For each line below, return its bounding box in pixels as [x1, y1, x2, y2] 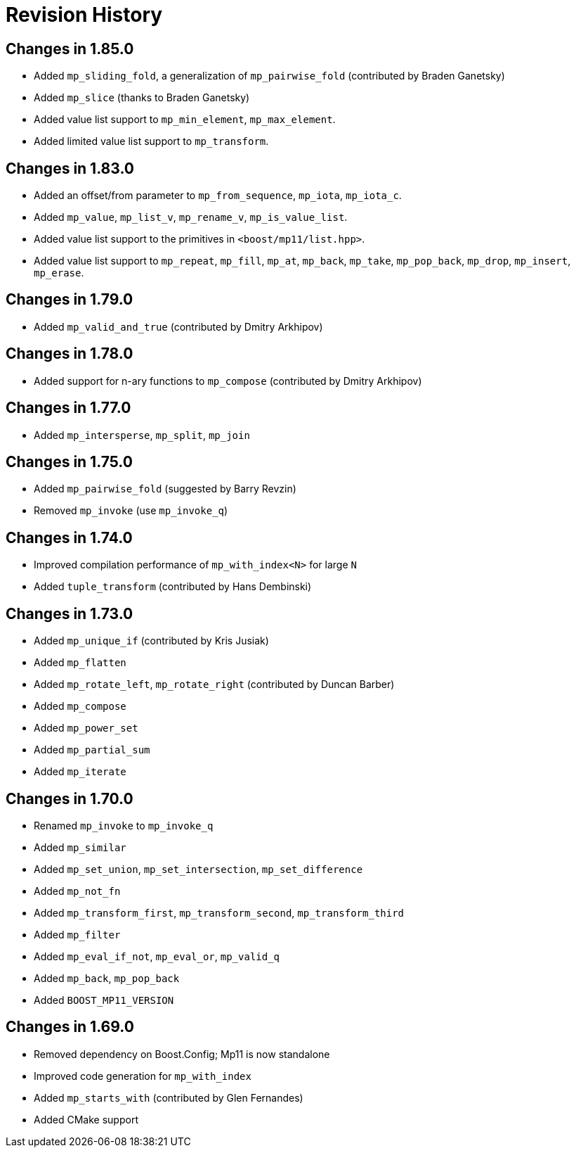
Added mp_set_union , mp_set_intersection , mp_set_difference [34, 862, 363, 875]
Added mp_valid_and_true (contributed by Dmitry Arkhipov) [34, 320, 323, 333]
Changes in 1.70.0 [6, 789, 133, 808]
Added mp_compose [34, 700, 126, 713]
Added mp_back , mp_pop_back [34, 972, 180, 984]
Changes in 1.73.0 [6, 604, 133, 623]
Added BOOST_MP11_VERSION [34, 993, 174, 1006]
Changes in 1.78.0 [6, 345, 133, 363]
